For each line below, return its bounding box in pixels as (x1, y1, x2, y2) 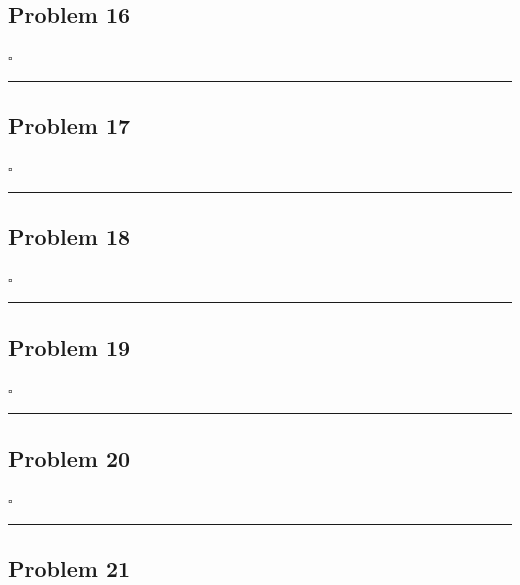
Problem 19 (8, 331, 131, 362)
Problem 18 (8, 220, 131, 251)
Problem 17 (8, 110, 131, 141)
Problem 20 (8, 442, 131, 473)
